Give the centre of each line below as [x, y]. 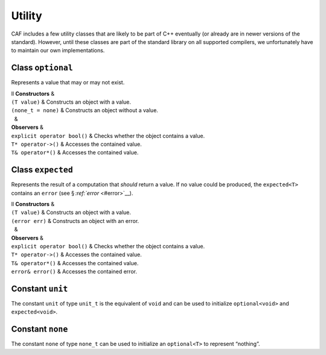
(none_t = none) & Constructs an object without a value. [85, 110]
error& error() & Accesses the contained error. [74, 272]
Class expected [42, 170]
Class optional [42, 68]
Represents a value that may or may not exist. [68, 83]
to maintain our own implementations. [58, 51]
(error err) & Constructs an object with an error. [75, 221]
